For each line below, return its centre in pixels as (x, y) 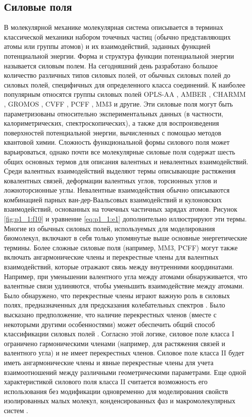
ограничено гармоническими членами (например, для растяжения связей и (115, 343)
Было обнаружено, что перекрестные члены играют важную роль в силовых (117, 295)
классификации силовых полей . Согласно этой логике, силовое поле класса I (119, 334)
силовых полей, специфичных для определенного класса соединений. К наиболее (125, 84)
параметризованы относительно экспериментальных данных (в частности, (114, 113)
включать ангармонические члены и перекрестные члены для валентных (111, 257)
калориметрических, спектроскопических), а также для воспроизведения (112, 123)
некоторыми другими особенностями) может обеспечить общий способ (109, 324)
